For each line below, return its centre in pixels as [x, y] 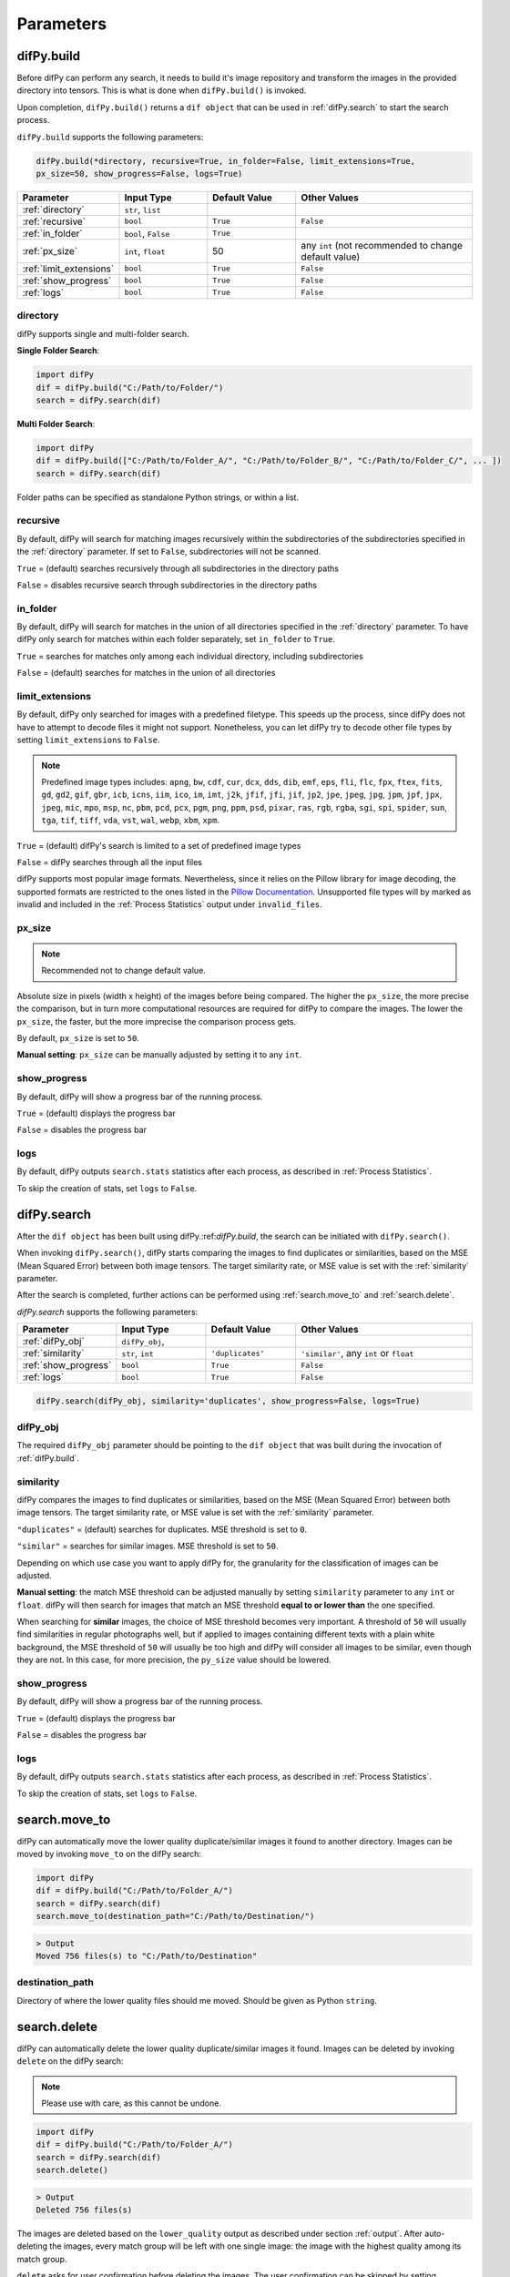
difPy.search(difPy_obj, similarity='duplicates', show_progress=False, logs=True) [228, 1401]
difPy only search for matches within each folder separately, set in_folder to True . [176, 639]
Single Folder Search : [58, 351]
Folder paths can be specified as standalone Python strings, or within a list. [158, 497]
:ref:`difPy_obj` [54, 1342]
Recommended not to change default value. [124, 971]
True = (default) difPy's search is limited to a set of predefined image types [159, 845]
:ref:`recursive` [54, 221]
